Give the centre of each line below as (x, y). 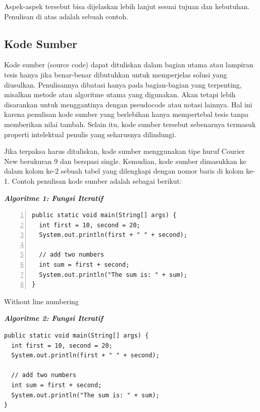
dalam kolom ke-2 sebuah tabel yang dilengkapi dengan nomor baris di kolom (124, 171)
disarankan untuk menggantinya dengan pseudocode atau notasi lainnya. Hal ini (128, 104)
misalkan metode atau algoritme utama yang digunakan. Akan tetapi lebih (120, 94)
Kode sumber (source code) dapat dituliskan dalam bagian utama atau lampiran (129, 65)
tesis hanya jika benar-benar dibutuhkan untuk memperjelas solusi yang (116, 74)
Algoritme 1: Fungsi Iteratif (54, 198)
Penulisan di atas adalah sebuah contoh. (66, 16)
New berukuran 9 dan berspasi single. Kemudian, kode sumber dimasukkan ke (125, 161)
